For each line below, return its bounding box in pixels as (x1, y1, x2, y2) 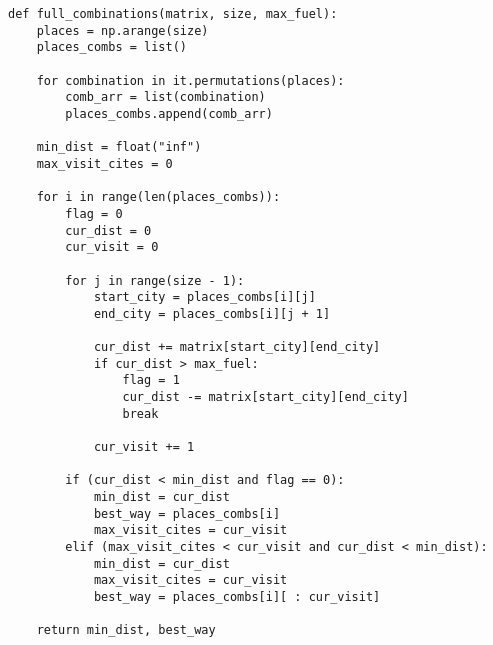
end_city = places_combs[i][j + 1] (93, 306, 331, 321)
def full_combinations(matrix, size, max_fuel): (8, 7, 338, 21)
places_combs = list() (36, 40, 187, 55)
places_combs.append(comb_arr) (65, 106, 273, 121)
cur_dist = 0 (65, 223, 152, 238)
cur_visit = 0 (65, 240, 159, 255)
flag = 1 (122, 373, 180, 388)
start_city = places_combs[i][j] (93, 290, 316, 305)
